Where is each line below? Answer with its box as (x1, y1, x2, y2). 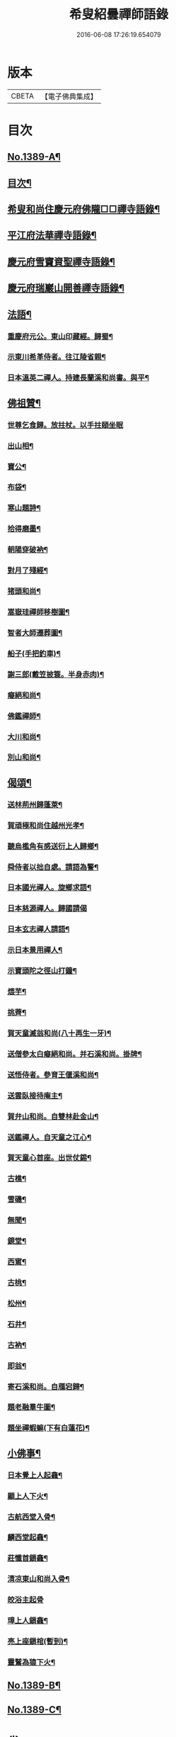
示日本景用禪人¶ (7, 945, 63, 955)
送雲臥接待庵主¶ (7, 1091, 63, 1101)
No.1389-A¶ (7, 151, 61, 163)
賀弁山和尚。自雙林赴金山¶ (7, 1111, 99, 1121)
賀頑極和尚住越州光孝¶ (7, 820, 85, 830)
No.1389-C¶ (7, 1704, 61, 1716)
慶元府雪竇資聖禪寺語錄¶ (7, 256, 115, 268)
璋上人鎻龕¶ (7, 1616, 48, 1626)
